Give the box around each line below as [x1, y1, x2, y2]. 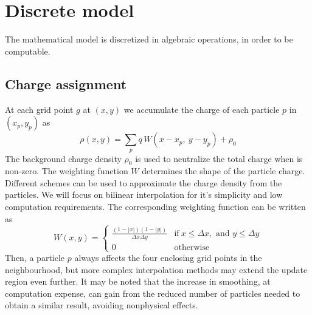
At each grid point [5, 103, 74, 115]
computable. [5, 44, 50, 57]
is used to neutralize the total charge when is [135, 152, 303, 164]
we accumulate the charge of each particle [123, 103, 280, 115]
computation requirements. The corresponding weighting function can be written [5, 200, 306, 213]
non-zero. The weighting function [5, 164, 128, 177]
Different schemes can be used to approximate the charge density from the [5, 176, 282, 189]
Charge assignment [5, 74, 127, 93]
